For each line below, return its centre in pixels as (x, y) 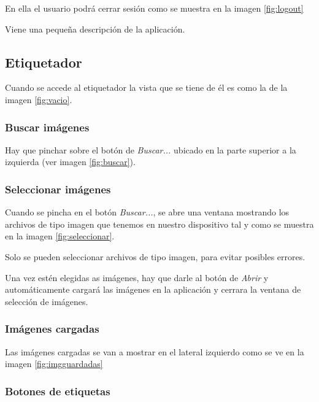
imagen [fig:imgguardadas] (54, 364)
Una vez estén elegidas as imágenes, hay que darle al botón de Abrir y (137, 277)
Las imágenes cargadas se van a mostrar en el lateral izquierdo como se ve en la (155, 351)
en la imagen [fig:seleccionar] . (60, 236)
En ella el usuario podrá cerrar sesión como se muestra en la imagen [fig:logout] (154, 8)
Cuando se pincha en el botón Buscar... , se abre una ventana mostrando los (147, 212)
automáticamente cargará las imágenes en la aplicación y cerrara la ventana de (153, 289)
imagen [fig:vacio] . (39, 99)
